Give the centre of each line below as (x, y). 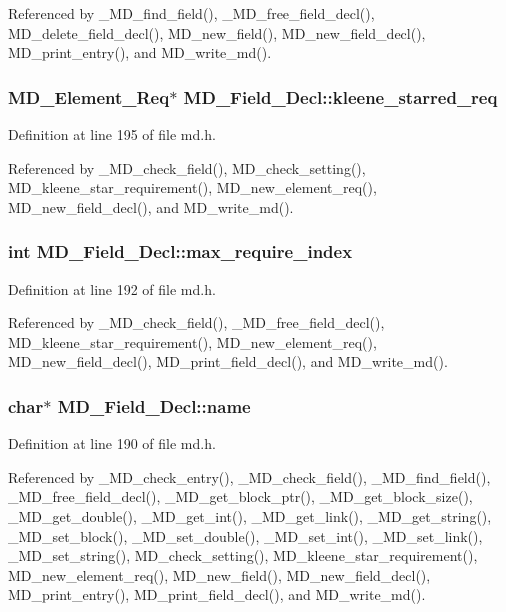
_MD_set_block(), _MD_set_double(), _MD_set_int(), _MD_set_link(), (245, 535)
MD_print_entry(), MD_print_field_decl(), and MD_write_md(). (217, 594)
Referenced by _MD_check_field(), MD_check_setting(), (187, 167)
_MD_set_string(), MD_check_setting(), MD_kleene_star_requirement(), (243, 555)
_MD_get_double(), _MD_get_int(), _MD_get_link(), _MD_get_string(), (250, 515)
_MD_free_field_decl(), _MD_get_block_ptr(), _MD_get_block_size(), (240, 496)
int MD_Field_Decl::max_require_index (180, 251)
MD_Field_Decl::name (154, 405)
